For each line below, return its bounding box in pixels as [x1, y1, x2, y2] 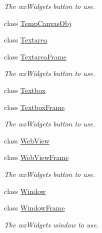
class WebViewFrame [4, 152, 69, 162]
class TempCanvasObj [4, 17, 71, 28]
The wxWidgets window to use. [4, 219, 98, 229]
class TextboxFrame [4, 101, 65, 112]
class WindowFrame [4, 202, 65, 213]
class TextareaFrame [4, 51, 66, 61]
